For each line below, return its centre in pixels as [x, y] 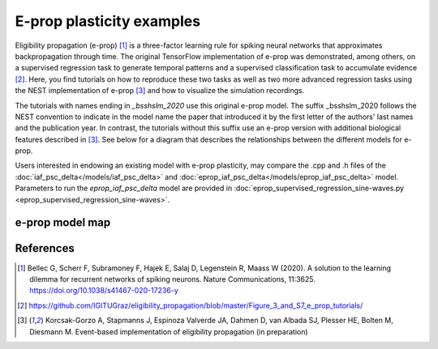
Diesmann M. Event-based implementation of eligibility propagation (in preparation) [169, 331]
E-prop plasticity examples [108, 21]
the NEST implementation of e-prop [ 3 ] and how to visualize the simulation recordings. [160, 91]
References [45, 248]
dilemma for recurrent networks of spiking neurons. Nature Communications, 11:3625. [173, 279]
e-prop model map [63, 223]
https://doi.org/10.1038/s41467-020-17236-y [104, 291]
